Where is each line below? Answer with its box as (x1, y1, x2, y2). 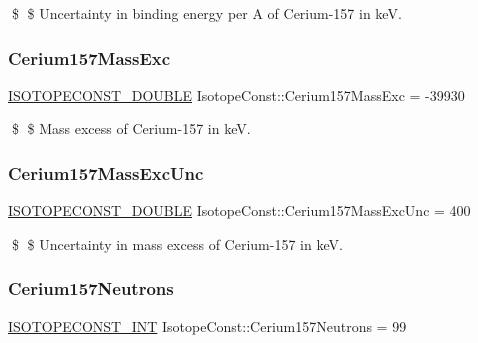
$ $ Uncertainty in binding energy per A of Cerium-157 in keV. (11, 3, 402, 23)
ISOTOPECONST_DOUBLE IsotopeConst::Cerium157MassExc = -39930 (8, 84, 465, 105)
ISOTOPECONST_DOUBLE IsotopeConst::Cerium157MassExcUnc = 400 (8, 200, 471, 221)
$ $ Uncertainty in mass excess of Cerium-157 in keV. (11, 233, 343, 254)
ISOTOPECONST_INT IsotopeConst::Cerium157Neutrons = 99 (8, 315, 407, 336)
